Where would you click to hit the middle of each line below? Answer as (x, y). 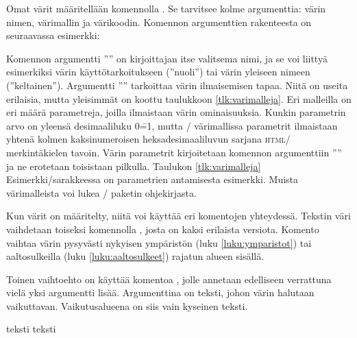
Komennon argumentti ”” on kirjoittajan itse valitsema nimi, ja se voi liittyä (167, 58)
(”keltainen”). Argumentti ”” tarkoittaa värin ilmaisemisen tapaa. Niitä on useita (177, 85)
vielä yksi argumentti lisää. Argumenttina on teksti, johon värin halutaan (160, 292)
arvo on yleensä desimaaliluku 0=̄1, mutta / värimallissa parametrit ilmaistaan (172, 125)
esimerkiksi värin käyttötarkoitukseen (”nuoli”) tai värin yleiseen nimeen (158, 72)
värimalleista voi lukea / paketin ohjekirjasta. (101, 192)
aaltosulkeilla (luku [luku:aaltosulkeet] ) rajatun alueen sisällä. (135, 256)
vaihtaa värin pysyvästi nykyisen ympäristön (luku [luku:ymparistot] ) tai (159, 242)
